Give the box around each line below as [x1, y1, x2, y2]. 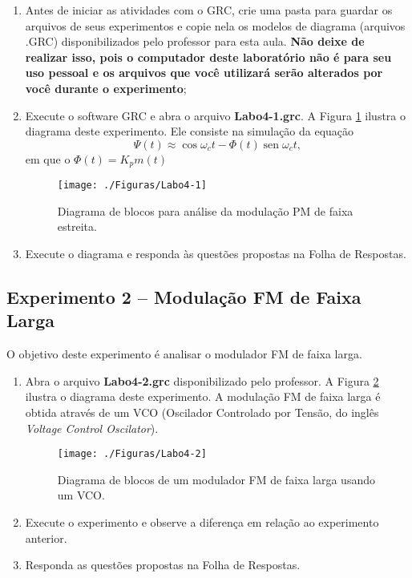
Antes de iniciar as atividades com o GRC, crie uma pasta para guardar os [25, 2, 393, 18]
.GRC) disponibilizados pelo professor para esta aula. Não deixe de [25, 33, 365, 50]
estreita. [57, 218, 97, 235]
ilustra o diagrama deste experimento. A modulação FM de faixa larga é [25, 388, 381, 405]
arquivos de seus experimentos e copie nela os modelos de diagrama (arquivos [25, 17, 406, 34]
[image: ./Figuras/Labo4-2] [57, 448, 207, 460]
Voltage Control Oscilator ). [25, 419, 159, 436]
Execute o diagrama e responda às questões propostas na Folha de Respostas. [25, 245, 406, 262]
